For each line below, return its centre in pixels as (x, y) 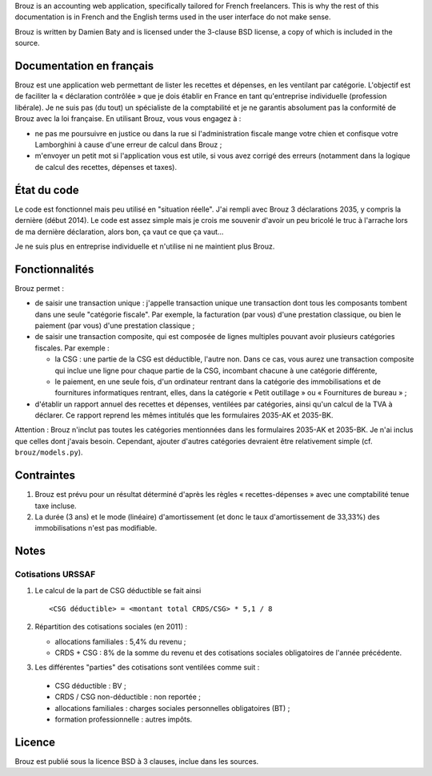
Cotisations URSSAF (55, 575)
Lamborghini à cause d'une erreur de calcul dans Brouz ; (128, 145)
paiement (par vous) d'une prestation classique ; (115, 325)
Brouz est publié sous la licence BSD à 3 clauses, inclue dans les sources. (137, 761)
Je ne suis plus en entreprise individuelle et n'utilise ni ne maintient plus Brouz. (145, 246)
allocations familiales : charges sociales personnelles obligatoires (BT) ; (172, 708)
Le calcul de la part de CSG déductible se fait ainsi (118, 590)
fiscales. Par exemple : (72, 348)
